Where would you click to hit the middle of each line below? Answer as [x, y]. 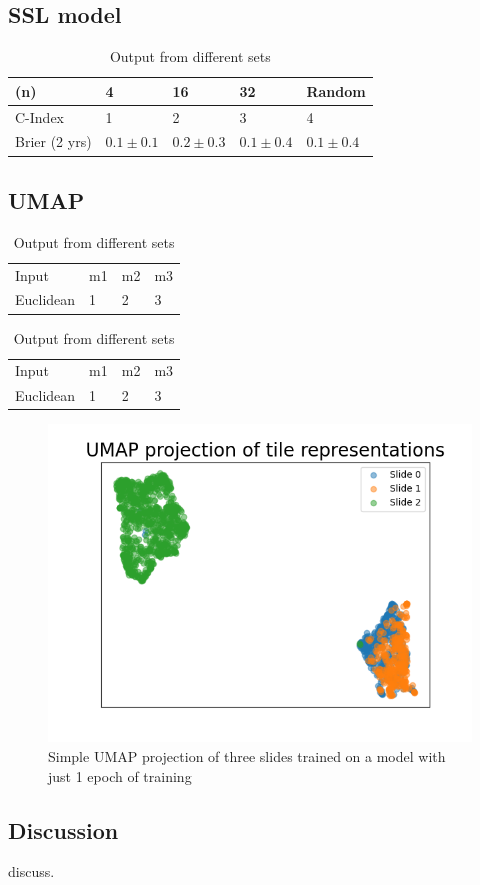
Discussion [63, 829]
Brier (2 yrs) [53, 141]
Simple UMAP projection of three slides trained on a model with [247, 755]
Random [336, 90]
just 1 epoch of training [120, 775]
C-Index [39, 116]
